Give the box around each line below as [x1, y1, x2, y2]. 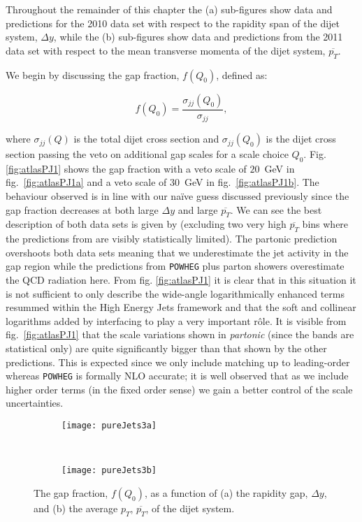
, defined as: [216, 67, 268, 82]
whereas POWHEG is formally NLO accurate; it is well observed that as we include [6, 368, 349, 383]
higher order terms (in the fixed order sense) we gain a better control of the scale [6, 382, 353, 396]
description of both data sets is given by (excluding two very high [6, 217, 287, 231]
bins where [302, 217, 349, 231]
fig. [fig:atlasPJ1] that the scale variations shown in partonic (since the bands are [6, 327, 354, 342]
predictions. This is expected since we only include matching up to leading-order [6, 354, 350, 369]
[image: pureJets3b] [61, 465, 157, 476]
